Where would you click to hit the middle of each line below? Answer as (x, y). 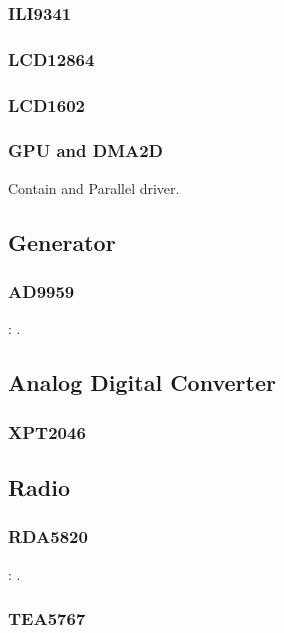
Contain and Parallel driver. (94, 187)
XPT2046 (47, 431)
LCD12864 (51, 58)
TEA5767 (47, 618)
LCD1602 (46, 104)
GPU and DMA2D (86, 150)
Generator (62, 241)
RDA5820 (48, 536)
